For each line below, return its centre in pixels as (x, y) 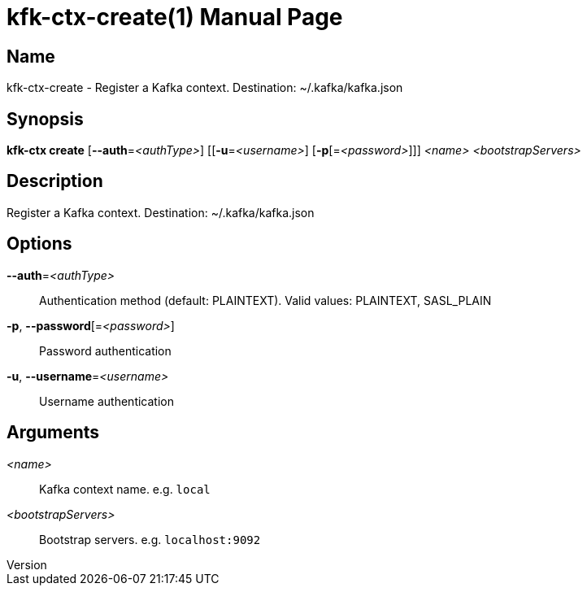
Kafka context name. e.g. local (125, 489)
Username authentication (107, 401)
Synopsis (45, 119)
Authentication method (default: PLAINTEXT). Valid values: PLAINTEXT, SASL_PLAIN (265, 300)
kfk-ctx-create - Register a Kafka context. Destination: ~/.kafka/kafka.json (205, 88)
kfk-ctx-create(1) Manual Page (175, 17)
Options (39, 244)
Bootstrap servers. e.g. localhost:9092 (150, 539)
